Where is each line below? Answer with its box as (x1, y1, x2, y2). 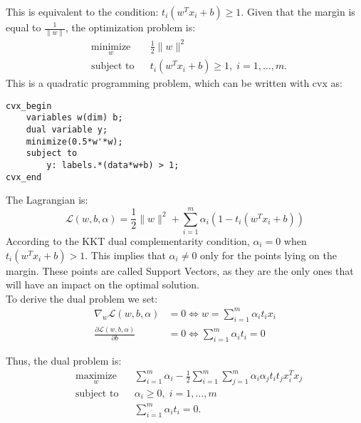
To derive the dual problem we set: (6, 291, 158, 305)
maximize (75, 371, 117, 382)
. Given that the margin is (241, 4, 355, 19)
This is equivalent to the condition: (6, 4, 159, 19)
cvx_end (6, 172, 42, 182)
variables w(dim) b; (26, 113, 123, 123)
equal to (6, 20, 41, 34)
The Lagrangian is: (6, 192, 88, 207)
